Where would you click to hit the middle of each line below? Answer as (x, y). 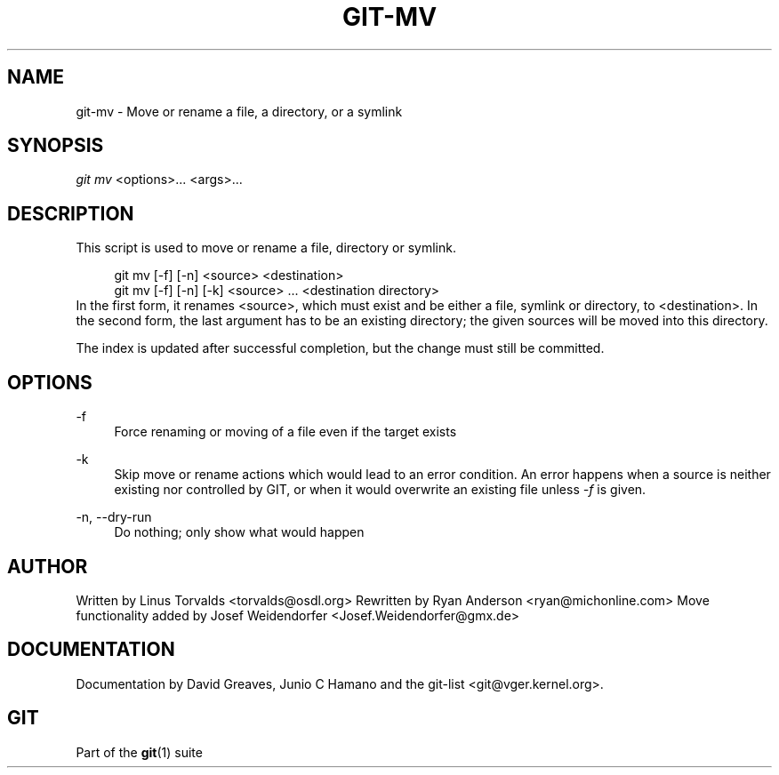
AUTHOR (48, 566)
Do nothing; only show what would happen (239, 532)
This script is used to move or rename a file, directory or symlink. (266, 248)
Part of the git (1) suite (139, 752)
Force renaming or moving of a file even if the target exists (285, 432)
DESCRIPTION (71, 213)
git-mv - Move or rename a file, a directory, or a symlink (239, 111)
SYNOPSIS (56, 146)
